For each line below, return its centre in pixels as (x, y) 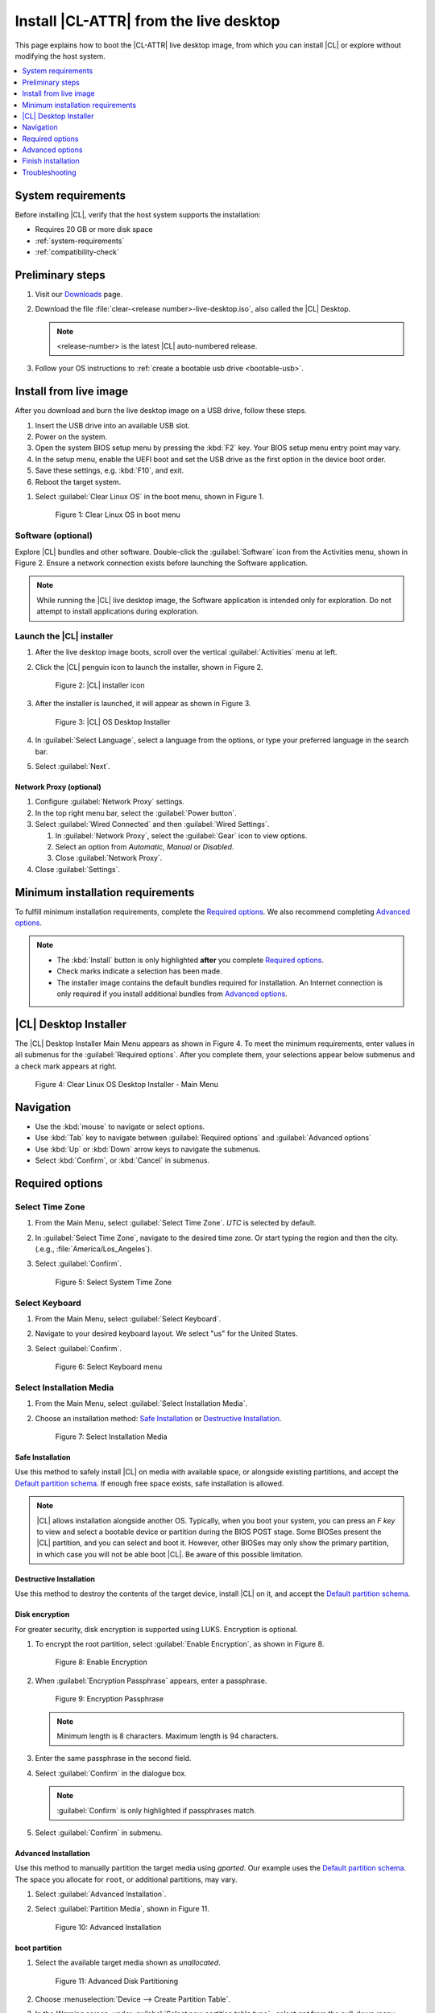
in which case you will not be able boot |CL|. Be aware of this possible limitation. (170, 1554)
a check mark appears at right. (66, 1066)
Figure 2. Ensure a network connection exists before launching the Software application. (162, 563)
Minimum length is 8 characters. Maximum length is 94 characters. (168, 1736)
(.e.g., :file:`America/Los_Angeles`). (93, 1249)
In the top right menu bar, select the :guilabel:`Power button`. (136, 812)
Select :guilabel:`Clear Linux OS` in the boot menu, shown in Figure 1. (149, 497)
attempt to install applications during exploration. (118, 611)
